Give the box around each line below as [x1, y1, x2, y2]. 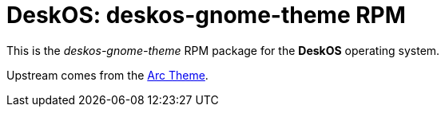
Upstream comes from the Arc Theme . [6, 68, 209, 82]
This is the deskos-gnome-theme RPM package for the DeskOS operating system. [6, 43, 440, 57]
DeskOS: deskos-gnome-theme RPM [6, 2, 406, 29]
